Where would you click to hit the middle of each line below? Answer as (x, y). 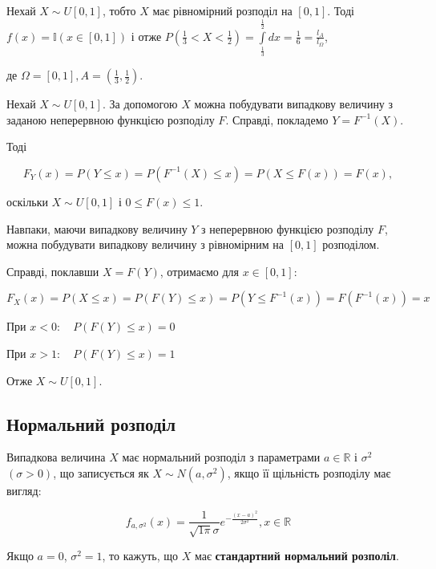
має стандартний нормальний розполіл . (297, 555)
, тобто (119, 10)
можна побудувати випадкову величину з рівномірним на (145, 244)
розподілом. (351, 244)
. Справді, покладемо (277, 119)
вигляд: (24, 490)
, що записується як (101, 472)
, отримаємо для (200, 271)
